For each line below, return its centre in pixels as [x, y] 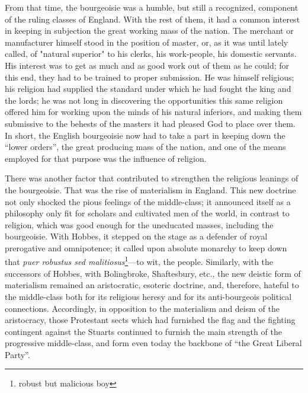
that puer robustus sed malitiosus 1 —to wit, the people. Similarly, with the [139, 261]
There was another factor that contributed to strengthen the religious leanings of [152, 178]
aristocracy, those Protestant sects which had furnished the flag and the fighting [150, 320]
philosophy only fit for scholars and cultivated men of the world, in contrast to [147, 213]
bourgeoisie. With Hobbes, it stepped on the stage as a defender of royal [136, 236]
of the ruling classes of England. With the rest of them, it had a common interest [153, 19]
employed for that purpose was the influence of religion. [106, 158]
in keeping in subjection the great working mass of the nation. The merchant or [149, 31]
